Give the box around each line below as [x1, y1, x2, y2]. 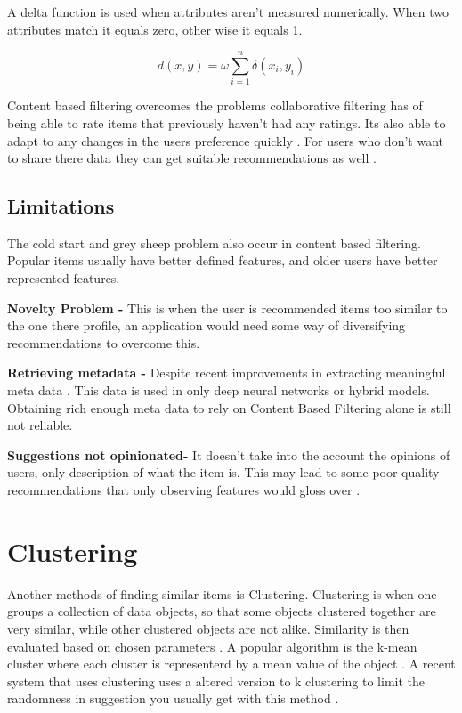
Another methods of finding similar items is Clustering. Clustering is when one [7, 584, 437, 603]
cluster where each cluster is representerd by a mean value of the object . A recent [7, 654, 456, 673]
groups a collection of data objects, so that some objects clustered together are [7, 602, 436, 620]
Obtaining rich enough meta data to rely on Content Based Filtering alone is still [7, 398, 451, 417]
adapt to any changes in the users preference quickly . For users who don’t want [7, 131, 443, 150]
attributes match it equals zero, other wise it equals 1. [7, 20, 303, 38]
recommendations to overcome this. [7, 333, 200, 352]
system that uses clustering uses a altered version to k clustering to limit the [7, 671, 426, 690]
